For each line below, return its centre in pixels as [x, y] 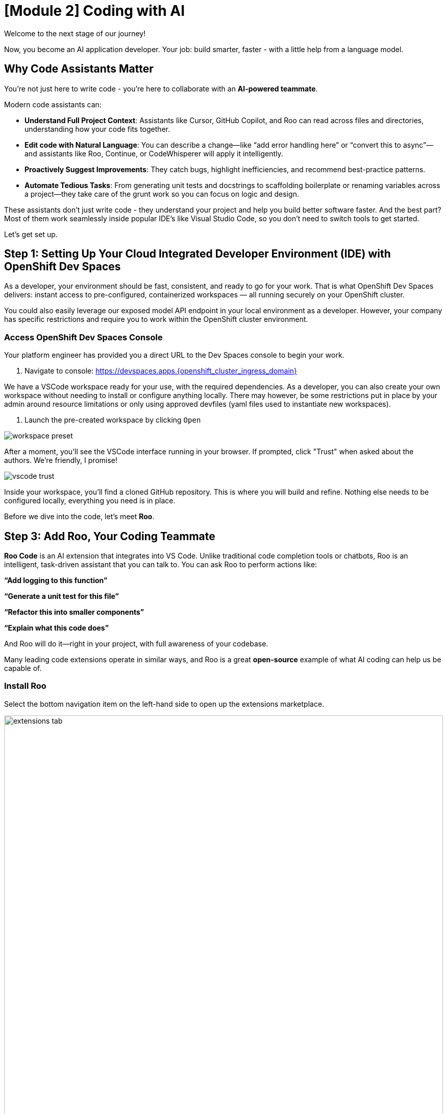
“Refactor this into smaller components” [74, 612]
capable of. [23, 668]
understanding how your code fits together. [97, 129]
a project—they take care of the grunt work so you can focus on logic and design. [162, 194]
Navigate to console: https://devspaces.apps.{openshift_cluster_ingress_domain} [161, 371]
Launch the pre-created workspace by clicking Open [113, 420]
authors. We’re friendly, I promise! [61, 460]
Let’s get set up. [31, 234]
